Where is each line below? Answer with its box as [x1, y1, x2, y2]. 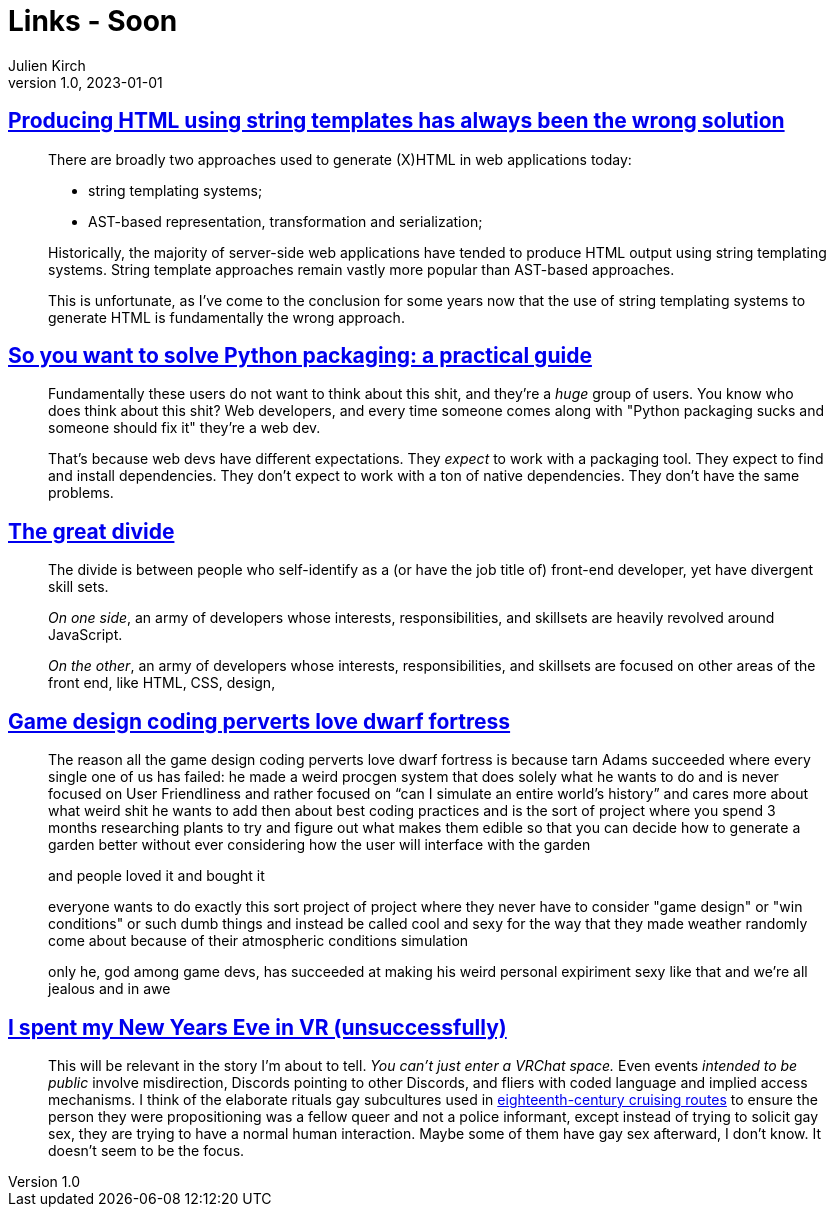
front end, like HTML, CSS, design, [48, 674, 276, 692]
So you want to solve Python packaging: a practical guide [8, 343, 592, 369]
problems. [48, 484, 114, 502]
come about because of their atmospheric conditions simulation [48, 932, 469, 950]
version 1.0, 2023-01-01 [8, 73, 163, 91]
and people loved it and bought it [48, 867, 265, 885]
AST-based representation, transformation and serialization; [88, 212, 483, 230]
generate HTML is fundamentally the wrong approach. [48, 308, 405, 326]
